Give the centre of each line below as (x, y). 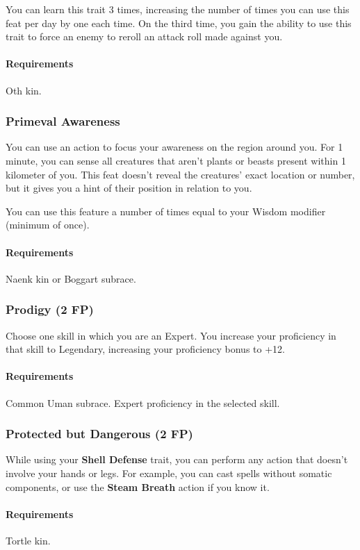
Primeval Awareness (63, 121)
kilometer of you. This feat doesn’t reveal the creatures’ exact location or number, (180, 174)
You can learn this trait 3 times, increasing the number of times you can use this (178, 9)
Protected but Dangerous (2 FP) (99, 434)
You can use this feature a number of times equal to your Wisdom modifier (166, 211)
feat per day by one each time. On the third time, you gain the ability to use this (179, 23)
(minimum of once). (48, 225)
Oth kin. (24, 90)
